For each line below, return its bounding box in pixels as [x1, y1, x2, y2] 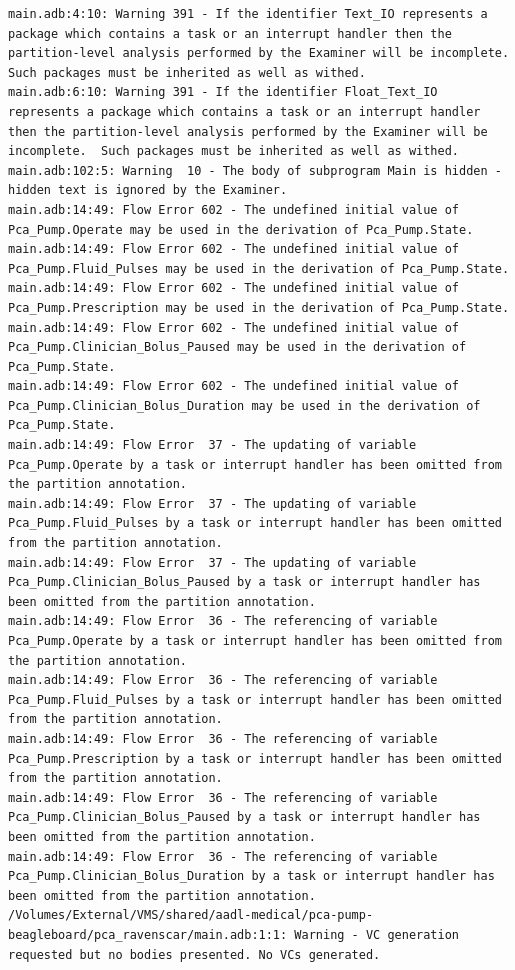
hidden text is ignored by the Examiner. [8, 183, 288, 198]
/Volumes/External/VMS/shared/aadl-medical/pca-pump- [8, 908, 374, 923]
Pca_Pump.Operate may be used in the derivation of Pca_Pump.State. [8, 222, 474, 237]
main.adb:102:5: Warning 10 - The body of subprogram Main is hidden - [8, 163, 502, 178]
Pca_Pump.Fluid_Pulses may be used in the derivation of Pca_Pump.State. [8, 261, 510, 276]
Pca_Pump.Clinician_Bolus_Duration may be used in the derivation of [8, 398, 481, 413]
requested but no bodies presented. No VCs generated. [8, 947, 381, 962]
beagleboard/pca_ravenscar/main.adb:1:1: [8, 927, 288, 942]
